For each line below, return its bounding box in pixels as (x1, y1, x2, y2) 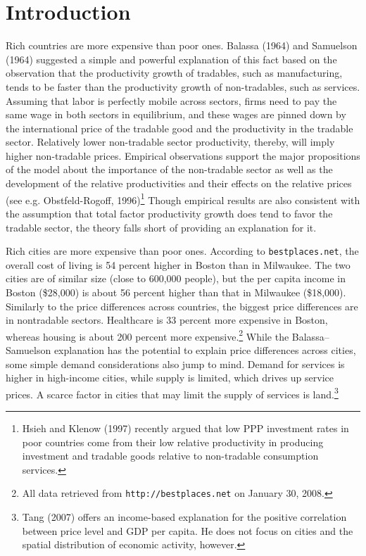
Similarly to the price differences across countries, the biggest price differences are (6, 298, 358, 313)
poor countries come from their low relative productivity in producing (22, 434, 324, 449)
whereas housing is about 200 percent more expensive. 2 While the (6, 327, 289, 343)
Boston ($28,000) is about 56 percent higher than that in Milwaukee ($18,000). (6, 284, 346, 299)
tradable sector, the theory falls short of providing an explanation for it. (6, 220, 317, 234)
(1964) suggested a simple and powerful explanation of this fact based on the (6, 51, 337, 66)
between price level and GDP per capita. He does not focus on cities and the (22, 523, 353, 538)
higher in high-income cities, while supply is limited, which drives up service (6, 370, 334, 385)
